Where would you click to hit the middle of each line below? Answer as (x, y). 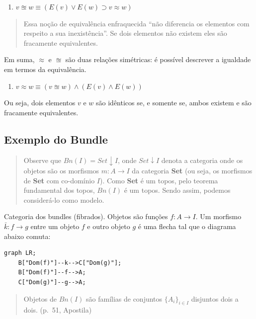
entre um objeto (55, 226)
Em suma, (19, 59)
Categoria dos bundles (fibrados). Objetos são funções (86, 216)
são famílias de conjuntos (124, 298)
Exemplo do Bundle (56, 139)
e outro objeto (109, 226)
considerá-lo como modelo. (64, 199)
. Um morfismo (218, 216)
